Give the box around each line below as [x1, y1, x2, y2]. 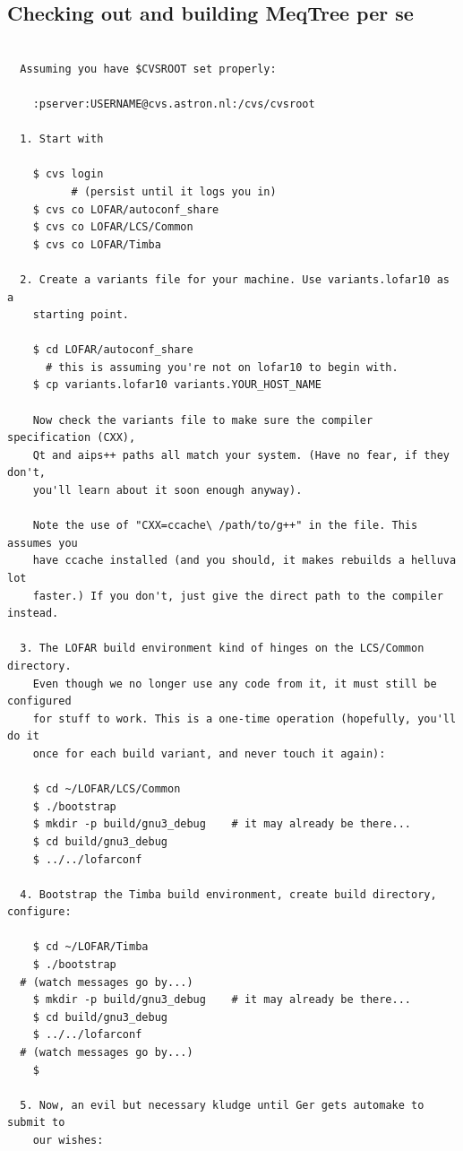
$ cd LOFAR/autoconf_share [32, 343, 193, 357]
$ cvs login [32, 168, 104, 181]
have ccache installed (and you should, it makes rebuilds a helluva [32, 554, 457, 567]
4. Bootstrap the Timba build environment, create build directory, [20, 887, 437, 901]
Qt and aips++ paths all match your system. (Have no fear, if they [32, 448, 450, 462]
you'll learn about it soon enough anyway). [32, 484, 303, 498]
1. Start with [20, 133, 104, 146]
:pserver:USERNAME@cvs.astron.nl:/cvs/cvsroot [32, 97, 315, 110]
